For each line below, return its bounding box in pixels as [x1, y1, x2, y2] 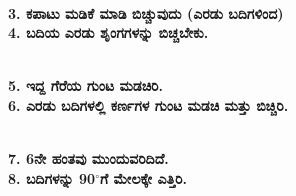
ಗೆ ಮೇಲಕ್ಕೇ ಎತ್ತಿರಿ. [100, 167, 187, 188]
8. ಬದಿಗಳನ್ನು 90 [8, 167, 96, 188]
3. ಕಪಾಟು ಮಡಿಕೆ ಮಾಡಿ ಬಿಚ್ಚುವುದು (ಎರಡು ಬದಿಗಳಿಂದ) [8, 2, 284, 23]
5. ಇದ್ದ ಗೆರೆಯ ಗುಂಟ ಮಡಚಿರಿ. [8, 75, 163, 96]
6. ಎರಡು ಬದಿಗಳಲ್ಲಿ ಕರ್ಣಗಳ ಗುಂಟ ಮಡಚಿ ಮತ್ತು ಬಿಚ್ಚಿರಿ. [8, 94, 289, 115]
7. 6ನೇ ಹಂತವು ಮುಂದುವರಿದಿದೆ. [8, 148, 169, 169]
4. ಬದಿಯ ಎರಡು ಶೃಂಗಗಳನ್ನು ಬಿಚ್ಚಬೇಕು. [8, 22, 209, 43]
